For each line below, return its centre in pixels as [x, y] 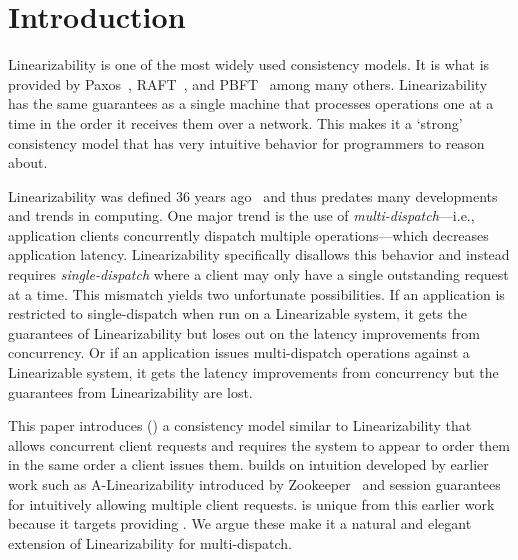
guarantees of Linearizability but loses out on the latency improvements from [244, 332]
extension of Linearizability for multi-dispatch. [150, 542]
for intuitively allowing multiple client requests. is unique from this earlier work [251, 503]
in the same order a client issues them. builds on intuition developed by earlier [248, 464]
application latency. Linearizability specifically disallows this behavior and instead [259, 254]
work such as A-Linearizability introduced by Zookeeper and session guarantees [254, 484]
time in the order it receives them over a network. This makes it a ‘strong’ [235, 122]
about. [28, 162]
